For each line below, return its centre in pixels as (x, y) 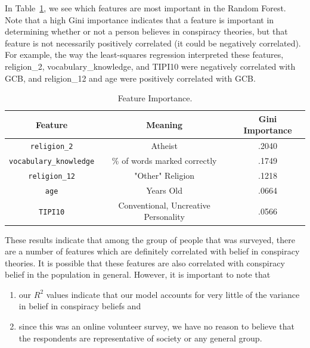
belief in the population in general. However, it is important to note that (138, 274)
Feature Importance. (155, 98)
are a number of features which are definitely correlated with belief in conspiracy (152, 251)
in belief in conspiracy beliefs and (80, 306)
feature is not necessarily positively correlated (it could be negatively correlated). (153, 43)
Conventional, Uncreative (164, 205)
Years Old (165, 190)
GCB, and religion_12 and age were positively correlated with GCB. (130, 78)
